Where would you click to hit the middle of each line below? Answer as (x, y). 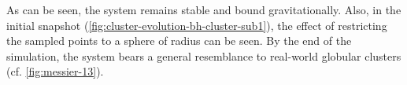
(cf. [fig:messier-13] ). (55, 71)
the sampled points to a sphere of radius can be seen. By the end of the (179, 41)
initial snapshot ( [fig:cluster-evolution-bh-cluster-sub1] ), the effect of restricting (197, 25)
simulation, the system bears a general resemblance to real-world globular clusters (204, 55)
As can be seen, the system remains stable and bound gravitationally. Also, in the (204, 9)
